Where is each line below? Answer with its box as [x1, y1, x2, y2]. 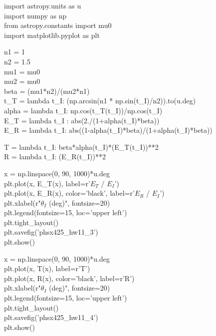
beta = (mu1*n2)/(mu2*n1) [4, 85, 90, 96]
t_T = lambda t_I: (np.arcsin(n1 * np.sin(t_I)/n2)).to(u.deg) [4, 95, 196, 106]
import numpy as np [4, 10, 67, 20]
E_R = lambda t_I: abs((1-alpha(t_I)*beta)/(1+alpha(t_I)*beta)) [4, 125, 213, 135]
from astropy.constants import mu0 [4, 20, 112, 30]
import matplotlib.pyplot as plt [4, 29, 100, 40]
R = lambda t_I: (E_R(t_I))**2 [4, 151, 106, 162]
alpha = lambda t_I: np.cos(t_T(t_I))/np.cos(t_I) [4, 105, 163, 115]
